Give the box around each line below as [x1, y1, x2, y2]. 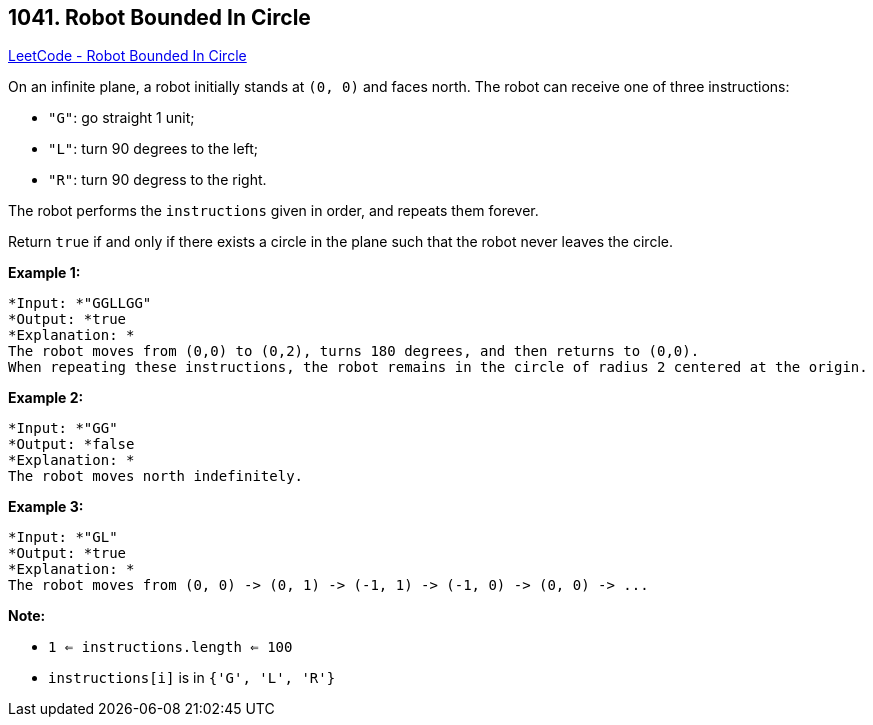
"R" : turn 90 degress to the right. [48, 171, 267, 189]
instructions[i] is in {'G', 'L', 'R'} [48, 669, 336, 687]
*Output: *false [8, 436, 135, 453]
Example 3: [8, 498, 84, 516]
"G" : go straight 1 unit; [48, 109, 195, 127]
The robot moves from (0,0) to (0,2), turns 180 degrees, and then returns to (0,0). [8, 343, 700, 360]
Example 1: [8, 264, 81, 282]
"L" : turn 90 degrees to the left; [48, 140, 259, 158]
